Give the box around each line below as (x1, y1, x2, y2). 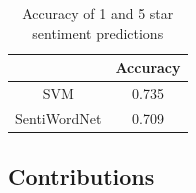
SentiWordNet (15, 107, 102, 128)
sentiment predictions (32, 22, 164, 43)
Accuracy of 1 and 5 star (22, 3, 174, 23)
